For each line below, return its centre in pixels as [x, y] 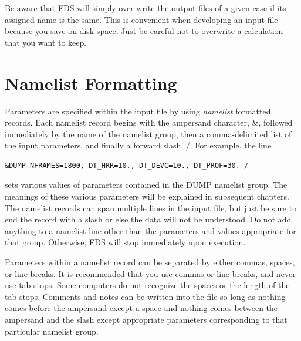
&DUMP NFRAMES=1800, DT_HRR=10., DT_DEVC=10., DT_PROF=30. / [127, 165]
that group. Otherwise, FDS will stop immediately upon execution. [125, 242]
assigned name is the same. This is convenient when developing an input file [141, 19]
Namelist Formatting [91, 82]
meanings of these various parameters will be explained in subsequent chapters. [147, 196]
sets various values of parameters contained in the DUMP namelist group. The [146, 185]
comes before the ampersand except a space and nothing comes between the [141, 308]
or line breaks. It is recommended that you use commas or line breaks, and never [150, 273]
